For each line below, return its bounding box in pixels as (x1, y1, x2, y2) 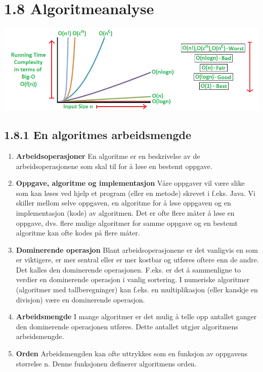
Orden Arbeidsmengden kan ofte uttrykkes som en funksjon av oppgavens (16, 348, 248, 359)
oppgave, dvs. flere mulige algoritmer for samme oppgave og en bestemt (16, 217, 238, 228)
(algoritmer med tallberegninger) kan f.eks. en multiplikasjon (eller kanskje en (16, 284, 258, 295)
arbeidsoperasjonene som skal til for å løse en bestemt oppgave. (16, 160, 212, 171)
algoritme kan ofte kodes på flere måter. (16, 227, 140, 238)
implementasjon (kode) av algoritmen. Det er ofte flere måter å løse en (16, 207, 235, 218)
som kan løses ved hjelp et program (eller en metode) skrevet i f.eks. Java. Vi (16, 187, 255, 198)
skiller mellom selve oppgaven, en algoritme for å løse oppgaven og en (16, 197, 231, 208)
